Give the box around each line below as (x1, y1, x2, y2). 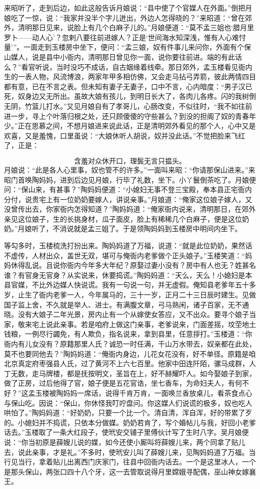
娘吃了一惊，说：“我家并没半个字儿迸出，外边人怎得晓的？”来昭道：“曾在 (4, 12, 245, 23)
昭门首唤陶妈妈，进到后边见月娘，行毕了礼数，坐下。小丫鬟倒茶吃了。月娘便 (4, 174, 256, 185)
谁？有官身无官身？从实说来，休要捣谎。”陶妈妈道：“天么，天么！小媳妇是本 (4, 269, 252, 280)
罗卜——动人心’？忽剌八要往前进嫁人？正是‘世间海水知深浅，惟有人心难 (4, 32, 239, 42)
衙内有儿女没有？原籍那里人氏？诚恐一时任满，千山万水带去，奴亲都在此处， (4, 339, 256, 349)
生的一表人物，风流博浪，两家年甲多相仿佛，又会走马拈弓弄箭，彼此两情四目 (4, 71, 256, 82)
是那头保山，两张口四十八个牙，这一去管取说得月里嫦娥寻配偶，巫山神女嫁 (4, 466, 249, 476)
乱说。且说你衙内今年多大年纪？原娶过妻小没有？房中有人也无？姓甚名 (24, 260, 256, 270)
